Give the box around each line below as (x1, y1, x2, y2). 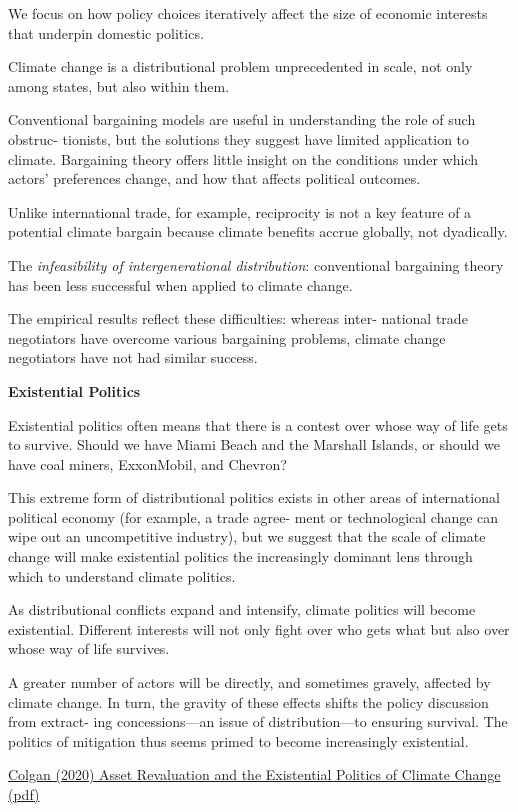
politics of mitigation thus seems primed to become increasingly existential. (8, 730, 469, 751)
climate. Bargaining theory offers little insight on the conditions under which (8, 148, 478, 169)
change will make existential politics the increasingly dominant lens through (8, 546, 473, 567)
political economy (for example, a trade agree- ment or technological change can (8, 506, 499, 527)
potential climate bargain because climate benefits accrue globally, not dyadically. (8, 221, 508, 242)
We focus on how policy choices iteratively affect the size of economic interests (8, 3, 488, 23)
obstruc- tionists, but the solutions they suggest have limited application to (8, 128, 470, 149)
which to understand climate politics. (8, 565, 236, 586)
